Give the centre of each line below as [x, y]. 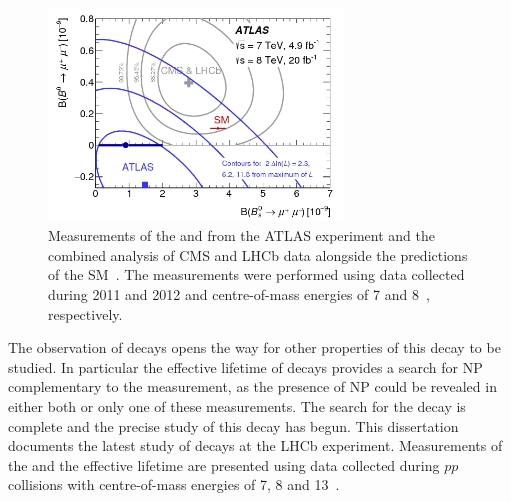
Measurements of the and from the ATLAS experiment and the [242, 235]
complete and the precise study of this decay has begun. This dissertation [233, 425]
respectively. [85, 313]
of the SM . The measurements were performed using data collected [256, 274]
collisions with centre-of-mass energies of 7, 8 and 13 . [174, 484]
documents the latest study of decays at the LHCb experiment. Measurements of [255, 445]
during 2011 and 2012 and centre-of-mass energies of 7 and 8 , [239, 293]
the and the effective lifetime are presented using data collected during [224, 464]
